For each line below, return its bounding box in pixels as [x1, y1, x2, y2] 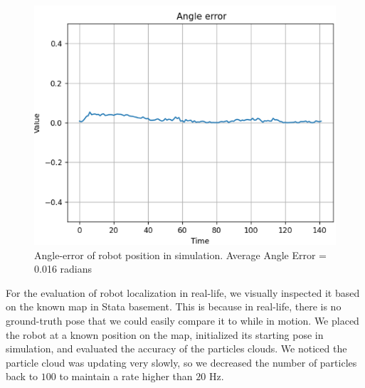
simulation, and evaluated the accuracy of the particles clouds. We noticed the [6, 341, 347, 356]
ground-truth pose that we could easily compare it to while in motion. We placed [6, 313, 359, 327]
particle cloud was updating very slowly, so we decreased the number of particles [6, 355, 357, 369]
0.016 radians [34, 261, 92, 276]
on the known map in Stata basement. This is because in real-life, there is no [6, 299, 342, 314]
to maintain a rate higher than [59, 369, 193, 384]
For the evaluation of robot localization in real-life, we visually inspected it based [6, 285, 360, 300]
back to [6, 369, 38, 384]
